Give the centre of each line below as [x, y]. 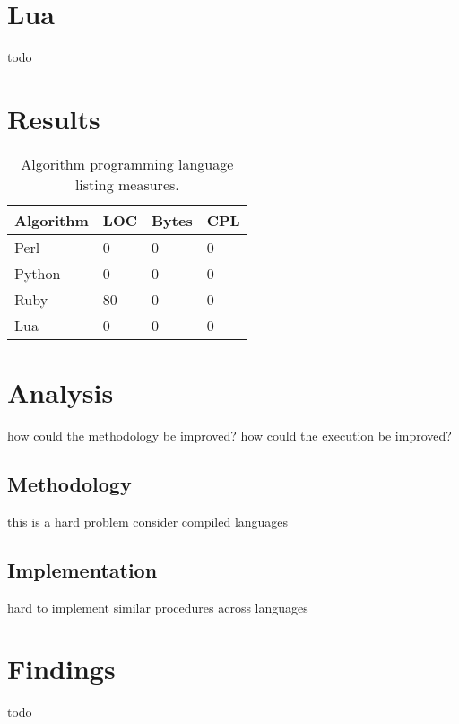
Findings [61, 669]
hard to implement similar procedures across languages [158, 607]
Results [54, 118]
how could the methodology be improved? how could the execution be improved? [229, 435]
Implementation [82, 569]
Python [38, 273]
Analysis [61, 393]
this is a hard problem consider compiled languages [148, 521]
